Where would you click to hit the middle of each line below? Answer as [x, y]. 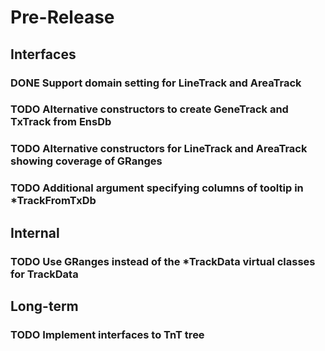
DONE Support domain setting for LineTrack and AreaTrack [156, 83]
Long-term [44, 306]
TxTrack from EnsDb [61, 122]
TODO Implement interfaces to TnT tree [107, 334]
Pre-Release [62, 17]
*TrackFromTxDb [53, 201]
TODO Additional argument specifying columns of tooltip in [157, 188]
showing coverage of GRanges [86, 161]
